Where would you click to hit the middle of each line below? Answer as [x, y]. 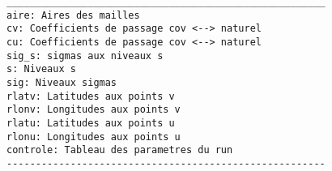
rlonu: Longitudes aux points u [94, 137]
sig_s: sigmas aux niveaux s [85, 56]
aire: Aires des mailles [73, 15]
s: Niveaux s [41, 69]
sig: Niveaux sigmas [62, 82]
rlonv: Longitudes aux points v [94, 110]
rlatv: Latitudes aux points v [91, 96]
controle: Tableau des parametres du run [120, 150]
